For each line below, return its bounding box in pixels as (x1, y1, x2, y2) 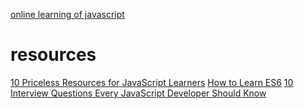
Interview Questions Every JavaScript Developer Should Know (10, 87, 267, 99)
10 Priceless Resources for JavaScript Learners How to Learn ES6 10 (10, 76, 294, 88)
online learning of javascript (10, 9, 125, 20)
